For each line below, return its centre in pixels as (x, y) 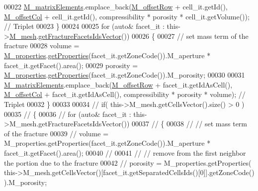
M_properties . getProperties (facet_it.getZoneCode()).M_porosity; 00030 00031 (125, 75)
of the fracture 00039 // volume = (56, 133)
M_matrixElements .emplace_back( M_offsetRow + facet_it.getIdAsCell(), (118, 84)
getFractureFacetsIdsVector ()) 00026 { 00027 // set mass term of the (143, 36)
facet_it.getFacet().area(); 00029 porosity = (71, 65)
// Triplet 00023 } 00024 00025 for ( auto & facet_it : (84, 26)
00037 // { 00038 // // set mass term (190, 124)
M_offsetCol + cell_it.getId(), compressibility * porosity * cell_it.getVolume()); (127, 16)
